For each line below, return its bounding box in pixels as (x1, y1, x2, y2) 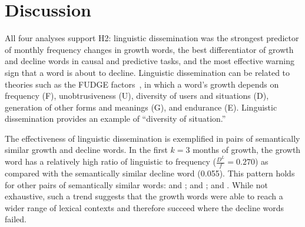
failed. (5, 213, 26, 225)
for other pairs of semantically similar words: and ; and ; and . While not (5, 178, 268, 191)
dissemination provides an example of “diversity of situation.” (5, 112, 226, 125)
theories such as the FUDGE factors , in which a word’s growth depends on (5, 78, 279, 90)
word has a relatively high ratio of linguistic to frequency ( (5, 155, 216, 168)
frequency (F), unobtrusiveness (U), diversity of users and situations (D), (5, 89, 269, 102)
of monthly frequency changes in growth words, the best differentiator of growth (5, 43, 294, 55)
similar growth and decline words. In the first (5, 143, 168, 156)
